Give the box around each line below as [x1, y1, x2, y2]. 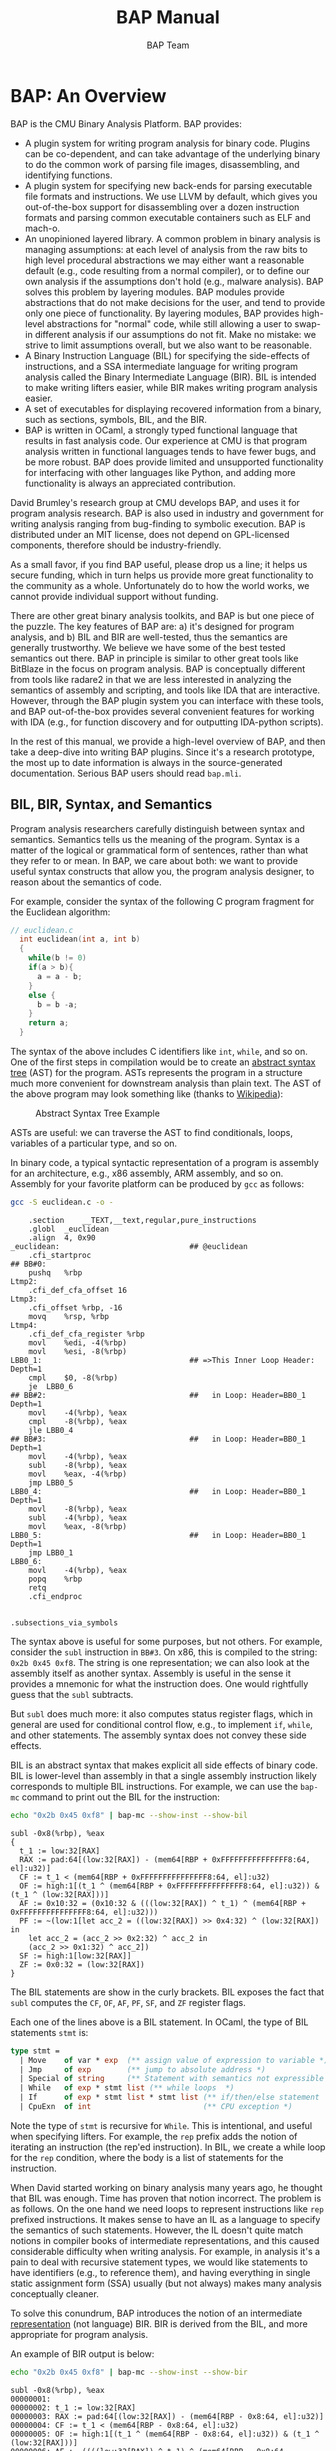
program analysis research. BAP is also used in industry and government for [10, 507, 325, 519]
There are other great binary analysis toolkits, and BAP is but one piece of [10, 609, 315, 621]
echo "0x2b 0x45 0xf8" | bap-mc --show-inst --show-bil [10, 1810, 248, 1820]
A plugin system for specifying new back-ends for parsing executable [24, 179, 313, 191]
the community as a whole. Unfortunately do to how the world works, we [10, 579, 310, 591]
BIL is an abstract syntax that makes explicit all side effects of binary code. [10, 1759, 318, 1771]
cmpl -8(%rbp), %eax [28, 1416, 128, 1426]
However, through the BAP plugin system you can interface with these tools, [10, 694, 324, 706]
